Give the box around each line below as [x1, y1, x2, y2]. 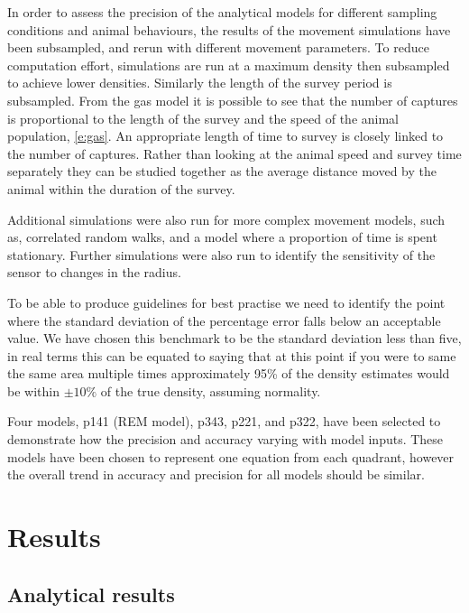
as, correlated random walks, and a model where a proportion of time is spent [7, 228, 437, 246]
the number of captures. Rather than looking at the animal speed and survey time [7, 144, 462, 163]
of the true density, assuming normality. [100, 381, 321, 400]
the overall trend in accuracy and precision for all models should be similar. [7, 465, 425, 484]
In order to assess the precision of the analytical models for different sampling [7, 3, 437, 21]
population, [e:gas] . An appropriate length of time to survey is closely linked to [7, 126, 444, 145]
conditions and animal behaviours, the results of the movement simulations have [7, 20, 451, 39]
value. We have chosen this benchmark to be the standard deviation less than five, [7, 329, 462, 348]
